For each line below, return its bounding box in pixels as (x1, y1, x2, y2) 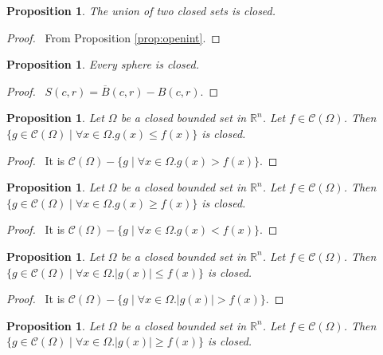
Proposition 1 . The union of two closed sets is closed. (6, 2, 276, 18)
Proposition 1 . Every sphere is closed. (6, 56, 199, 73)
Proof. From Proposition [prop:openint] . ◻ (6, 29, 221, 45)
